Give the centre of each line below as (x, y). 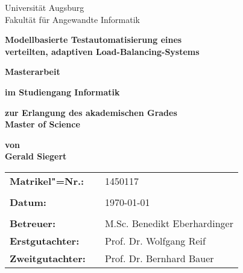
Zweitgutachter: (48, 258)
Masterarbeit (33, 72)
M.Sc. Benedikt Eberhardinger (169, 223)
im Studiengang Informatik (62, 92)
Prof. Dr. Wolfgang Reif (155, 240)
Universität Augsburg (45, 7)
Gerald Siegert (36, 156)
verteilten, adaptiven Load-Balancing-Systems (102, 51)
